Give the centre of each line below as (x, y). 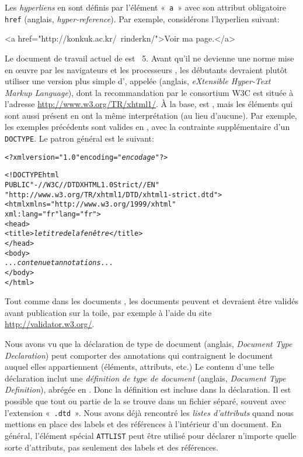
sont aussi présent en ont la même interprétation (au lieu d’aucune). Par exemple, (151, 115)
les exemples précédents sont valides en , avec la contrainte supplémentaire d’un (147, 127)
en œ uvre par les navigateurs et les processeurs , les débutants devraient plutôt (146, 69)
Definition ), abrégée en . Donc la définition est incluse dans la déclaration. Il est (148, 389)
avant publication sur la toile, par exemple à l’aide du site (108, 312)
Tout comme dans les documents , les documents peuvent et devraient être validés (151, 301)
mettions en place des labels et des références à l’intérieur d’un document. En (143, 424)
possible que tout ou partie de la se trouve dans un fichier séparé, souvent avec (145, 401)
